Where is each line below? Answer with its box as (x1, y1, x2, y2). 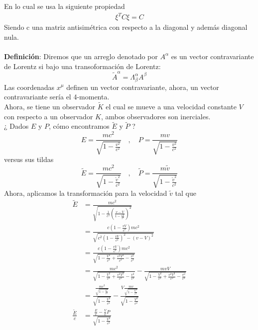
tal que (175, 187, 196, 198)
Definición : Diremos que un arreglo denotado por (4, 51, 158, 61)
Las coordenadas (4, 82, 55, 92)
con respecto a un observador (4, 111, 93, 121)
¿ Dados (4, 121, 29, 131)
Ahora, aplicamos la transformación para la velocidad (4, 187, 167, 198)
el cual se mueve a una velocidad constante (106, 101, 237, 111)
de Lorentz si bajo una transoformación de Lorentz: (4, 61, 161, 71)
